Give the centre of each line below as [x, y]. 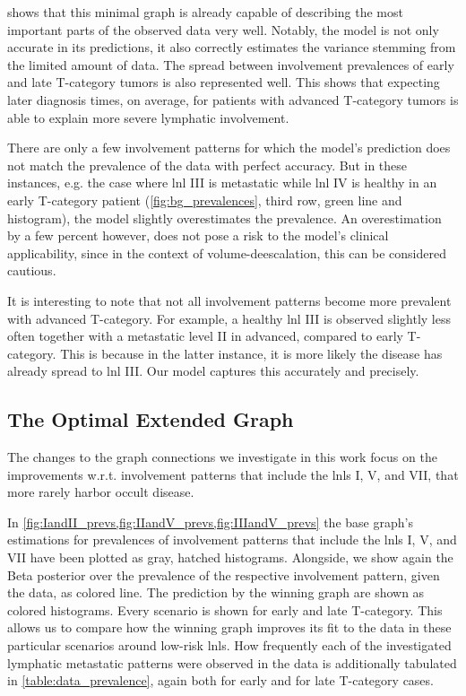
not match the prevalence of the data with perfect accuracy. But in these [207, 165]
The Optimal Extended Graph [151, 419]
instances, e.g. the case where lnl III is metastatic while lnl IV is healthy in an [222, 183]
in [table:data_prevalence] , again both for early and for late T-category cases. [220, 680]
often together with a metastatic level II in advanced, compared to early [205, 336]
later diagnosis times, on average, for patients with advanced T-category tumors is [233, 99]
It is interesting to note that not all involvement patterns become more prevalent [229, 300]
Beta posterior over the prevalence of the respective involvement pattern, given [224, 574]
